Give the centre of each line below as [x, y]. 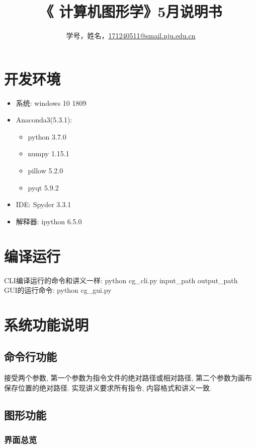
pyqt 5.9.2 [43, 187]
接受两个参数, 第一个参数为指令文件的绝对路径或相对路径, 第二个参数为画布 [128, 378]
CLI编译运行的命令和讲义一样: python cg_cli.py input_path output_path [121, 280]
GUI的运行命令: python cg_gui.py [58, 290]
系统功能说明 [47, 324]
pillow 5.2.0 [46, 171]
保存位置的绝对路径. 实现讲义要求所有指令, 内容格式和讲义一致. [108, 387]
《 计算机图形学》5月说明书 [131, 11]
